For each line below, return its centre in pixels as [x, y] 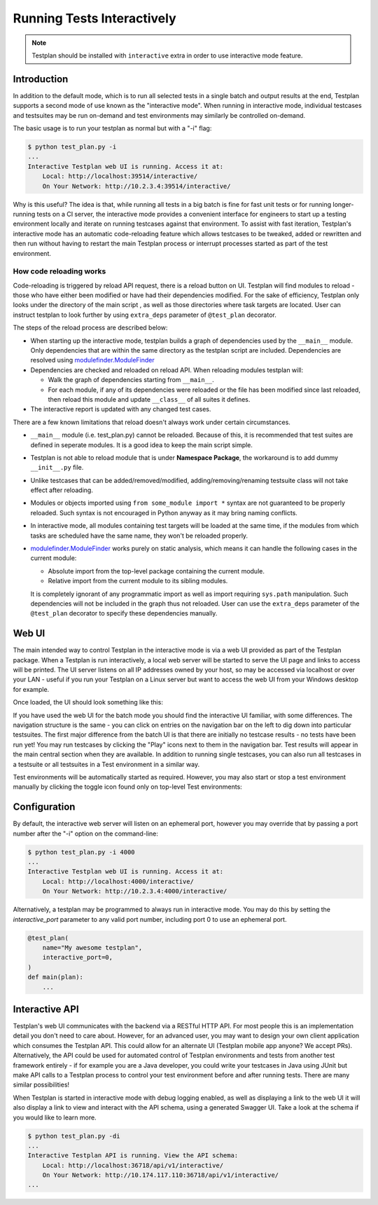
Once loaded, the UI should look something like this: [88, 702]
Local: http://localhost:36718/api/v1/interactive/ [133, 1165]
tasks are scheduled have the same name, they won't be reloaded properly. [139, 536]
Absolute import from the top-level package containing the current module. [156, 571]
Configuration [44, 807]
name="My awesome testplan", [92, 947]
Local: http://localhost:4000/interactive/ [118, 881]
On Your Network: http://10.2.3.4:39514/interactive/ [136, 186]
